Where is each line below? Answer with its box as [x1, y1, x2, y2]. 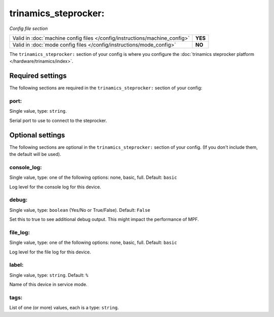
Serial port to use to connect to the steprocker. [9, 117, 107, 123]
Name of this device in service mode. [9, 281, 88, 288]
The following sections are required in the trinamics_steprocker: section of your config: [9, 85, 202, 91]
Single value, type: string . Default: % [9, 272, 89, 278]
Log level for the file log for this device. [9, 249, 91, 255]
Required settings [9, 72, 67, 80]
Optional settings [9, 131, 65, 139]
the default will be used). [9, 151, 61, 157]
